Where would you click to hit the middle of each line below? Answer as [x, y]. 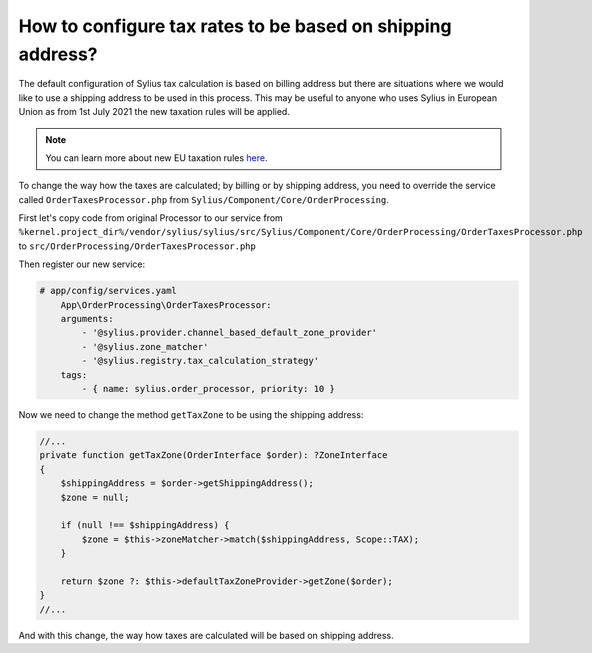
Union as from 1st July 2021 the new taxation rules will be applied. [154, 112]
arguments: [87, 319]
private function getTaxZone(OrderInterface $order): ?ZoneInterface [213, 455]
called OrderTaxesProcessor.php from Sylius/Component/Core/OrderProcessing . [204, 199]
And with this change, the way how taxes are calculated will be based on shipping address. [206, 635]
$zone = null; [95, 497]
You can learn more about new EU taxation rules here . [156, 157]
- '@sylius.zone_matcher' [145, 346]
